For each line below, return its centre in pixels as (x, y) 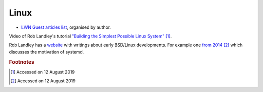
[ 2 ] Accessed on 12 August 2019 (43, 81)
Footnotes (22, 62)
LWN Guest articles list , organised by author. (66, 27)
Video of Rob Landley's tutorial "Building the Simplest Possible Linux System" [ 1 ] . (90, 36)
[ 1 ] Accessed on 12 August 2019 (43, 72)
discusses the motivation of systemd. (47, 52)
